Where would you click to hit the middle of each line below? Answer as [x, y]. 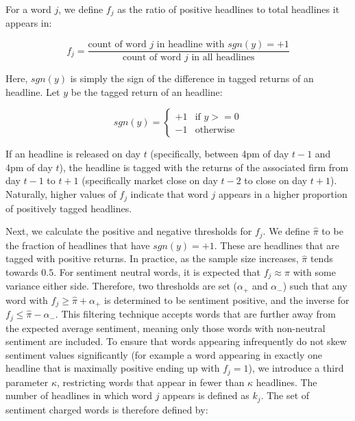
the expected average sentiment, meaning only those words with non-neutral [166, 328]
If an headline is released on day [73, 154]
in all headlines [223, 58]
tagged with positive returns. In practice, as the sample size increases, [152, 258]
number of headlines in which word [79, 395]
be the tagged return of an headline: [147, 91]
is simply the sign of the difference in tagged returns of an [192, 78]
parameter [27, 382]
